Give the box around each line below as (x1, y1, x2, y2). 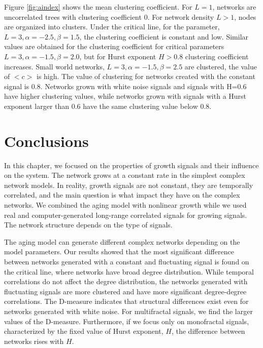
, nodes (234, 11, 256, 22)
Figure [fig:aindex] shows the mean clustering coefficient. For (4, 2, 192, 12)
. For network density (147, 11, 214, 22)
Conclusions (4, 130, 89, 151)
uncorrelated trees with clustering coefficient (4, 11, 142, 22)
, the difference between (171, 326, 245, 336)
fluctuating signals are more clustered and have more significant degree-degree (4, 286, 247, 296)
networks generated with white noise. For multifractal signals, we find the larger (4, 305, 253, 316)
